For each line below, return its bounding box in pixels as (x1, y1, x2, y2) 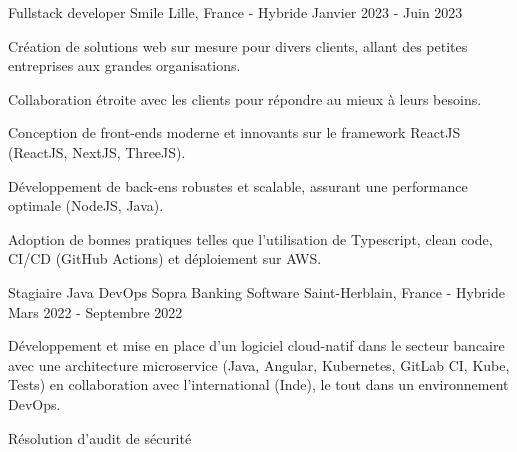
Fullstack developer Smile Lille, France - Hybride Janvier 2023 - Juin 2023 (8, 2, 463, 22)
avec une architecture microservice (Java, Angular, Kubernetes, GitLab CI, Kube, (8, 354, 510, 375)
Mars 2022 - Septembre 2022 (8, 301, 183, 322)
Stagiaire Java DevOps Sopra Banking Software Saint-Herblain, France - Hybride (8, 281, 505, 302)
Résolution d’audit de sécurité (8, 427, 192, 448)
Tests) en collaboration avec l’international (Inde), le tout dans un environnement (8, 374, 509, 395)
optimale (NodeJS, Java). (8, 195, 164, 216)
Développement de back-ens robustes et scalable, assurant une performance (8, 175, 468, 196)
